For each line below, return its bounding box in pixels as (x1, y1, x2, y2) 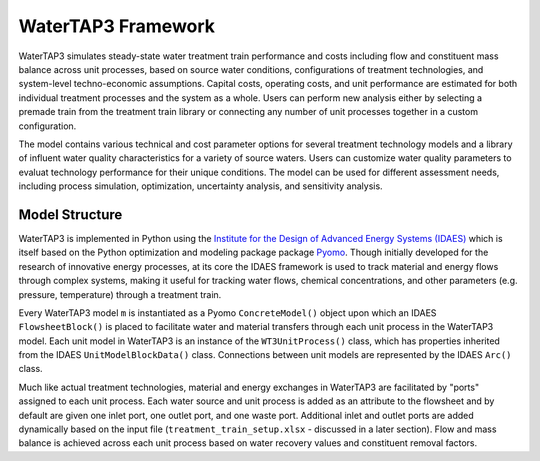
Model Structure (18, 206, 123, 223)
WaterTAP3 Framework (18, 15, 215, 37)
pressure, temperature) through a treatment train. (18, 288, 222, 300)
